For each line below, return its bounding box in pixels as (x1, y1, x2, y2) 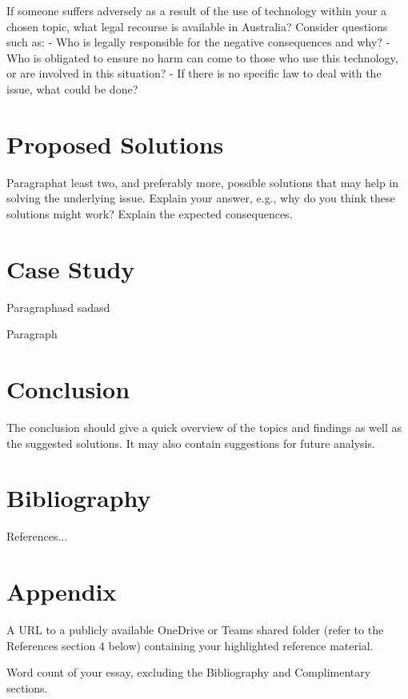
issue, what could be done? (6, 80, 138, 97)
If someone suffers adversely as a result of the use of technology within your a (6, 2, 387, 18)
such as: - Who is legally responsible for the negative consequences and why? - (6, 34, 390, 50)
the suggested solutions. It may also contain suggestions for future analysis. (6, 434, 375, 451)
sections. (6, 679, 48, 696)
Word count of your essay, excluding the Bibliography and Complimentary (6, 664, 371, 681)
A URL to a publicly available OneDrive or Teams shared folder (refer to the (6, 621, 384, 637)
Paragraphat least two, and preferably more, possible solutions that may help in (6, 174, 399, 190)
